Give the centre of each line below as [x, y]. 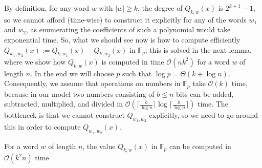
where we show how [35, 61]
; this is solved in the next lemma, [198, 49]
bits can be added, [205, 93]
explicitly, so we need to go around [204, 115]
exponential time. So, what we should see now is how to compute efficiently [122, 39]
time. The [213, 104]
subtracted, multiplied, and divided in [63, 104]
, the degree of [160, 8]
